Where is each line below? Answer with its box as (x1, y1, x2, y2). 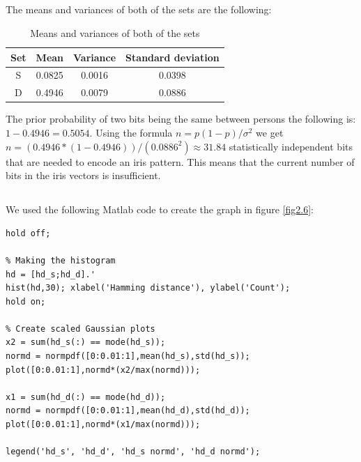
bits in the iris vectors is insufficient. (6, 168, 161, 183)
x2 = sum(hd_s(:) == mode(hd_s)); (6, 337, 166, 348)
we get (256, 125, 284, 139)
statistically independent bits (229, 139, 353, 153)
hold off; (6, 228, 51, 238)
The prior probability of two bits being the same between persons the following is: (6, 111, 356, 126)
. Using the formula (89, 125, 173, 139)
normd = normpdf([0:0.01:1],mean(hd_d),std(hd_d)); (6, 406, 250, 416)
